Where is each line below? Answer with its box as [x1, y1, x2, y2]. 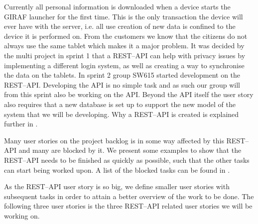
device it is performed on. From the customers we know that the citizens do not [4, 30, 248, 41]
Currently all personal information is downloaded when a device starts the [4, 1, 231, 11]
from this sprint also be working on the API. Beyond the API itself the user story [4, 89, 254, 100]
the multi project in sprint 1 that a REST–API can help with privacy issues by [4, 50, 246, 60]
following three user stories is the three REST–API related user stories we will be [4, 201, 253, 211]
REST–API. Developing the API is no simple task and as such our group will [4, 79, 240, 90]
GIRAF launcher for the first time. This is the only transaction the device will [4, 11, 243, 21]
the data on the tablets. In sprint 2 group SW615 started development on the [4, 70, 241, 80]
